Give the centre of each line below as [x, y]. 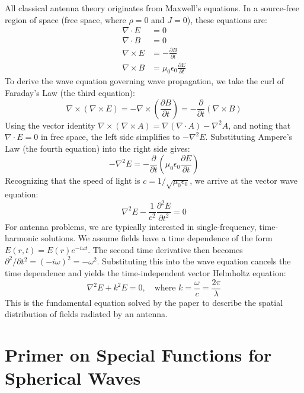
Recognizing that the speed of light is [73, 180]
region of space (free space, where [65, 19]
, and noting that [260, 125]
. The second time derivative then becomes [165, 249]
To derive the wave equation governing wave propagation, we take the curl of [145, 81]
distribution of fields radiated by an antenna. [86, 314]
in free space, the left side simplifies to [110, 137]
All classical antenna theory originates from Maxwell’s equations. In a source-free [152, 8]
